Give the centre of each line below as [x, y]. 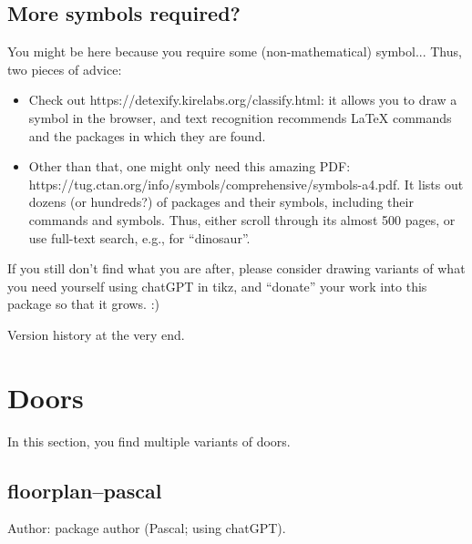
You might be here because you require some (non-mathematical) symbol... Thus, [235, 51]
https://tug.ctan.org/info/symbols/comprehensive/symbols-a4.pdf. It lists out [246, 184]
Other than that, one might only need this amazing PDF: [190, 166]
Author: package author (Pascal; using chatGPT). [147, 528]
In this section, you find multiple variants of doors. [149, 441]
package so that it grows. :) [84, 304]
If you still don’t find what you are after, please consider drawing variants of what [236, 268]
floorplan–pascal [85, 490]
